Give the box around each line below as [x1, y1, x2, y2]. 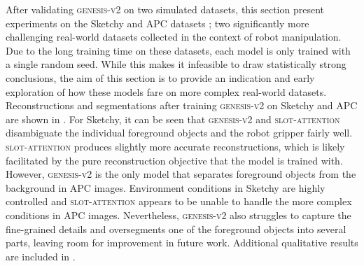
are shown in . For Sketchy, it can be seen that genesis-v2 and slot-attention [6, 111, 340, 126]
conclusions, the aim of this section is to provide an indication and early [6, 70, 315, 85]
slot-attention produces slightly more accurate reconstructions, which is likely [6, 139, 345, 153]
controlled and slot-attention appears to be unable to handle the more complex [6, 194, 352, 209]
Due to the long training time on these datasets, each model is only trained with [6, 43, 351, 57]
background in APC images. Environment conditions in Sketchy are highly [6, 180, 325, 195]
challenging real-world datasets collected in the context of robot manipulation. [6, 29, 342, 44]
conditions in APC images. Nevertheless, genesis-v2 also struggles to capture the [6, 207, 351, 222]
